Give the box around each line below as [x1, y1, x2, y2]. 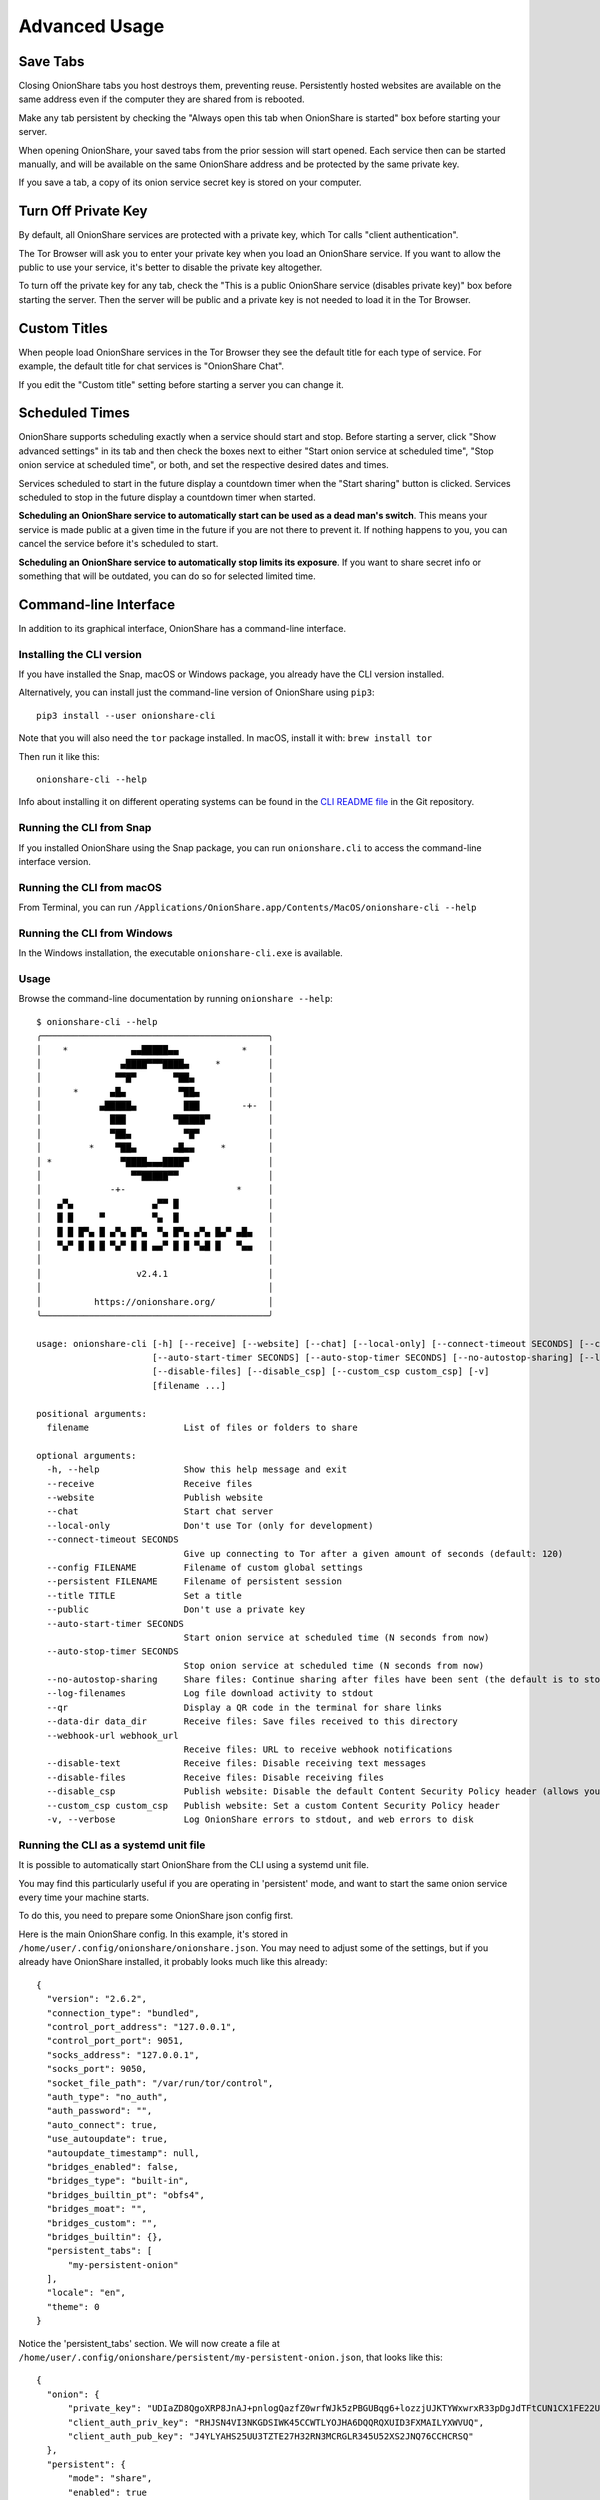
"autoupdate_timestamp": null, [46, 2147, 200, 2159]
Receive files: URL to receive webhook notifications [183, 1744, 453, 1755]
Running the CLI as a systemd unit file [18, 1838, 206, 1852]
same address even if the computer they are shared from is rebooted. [18, 93, 305, 105]
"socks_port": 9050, [46, 2063, 148, 2075]
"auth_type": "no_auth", [46, 2091, 169, 2102]
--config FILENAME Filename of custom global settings [46, 1561, 364, 1573]
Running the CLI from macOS [18, 880, 162, 894]
